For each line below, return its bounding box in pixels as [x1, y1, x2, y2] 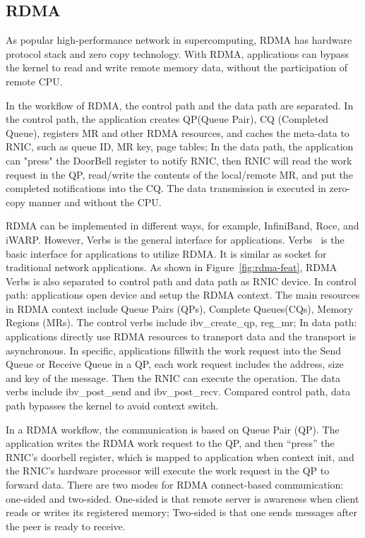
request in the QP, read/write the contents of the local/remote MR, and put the [6, 167, 353, 181]
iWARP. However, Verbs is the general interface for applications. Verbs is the [6, 232, 345, 246]
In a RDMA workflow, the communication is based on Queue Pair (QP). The [6, 422, 340, 436]
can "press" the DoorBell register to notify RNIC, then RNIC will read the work [6, 153, 352, 167]
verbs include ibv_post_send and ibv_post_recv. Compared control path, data [6, 384, 351, 399]
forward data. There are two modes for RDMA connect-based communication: [6, 477, 344, 492]
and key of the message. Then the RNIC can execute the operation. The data [6, 370, 340, 385]
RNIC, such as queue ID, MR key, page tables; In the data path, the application [6, 139, 354, 154]
